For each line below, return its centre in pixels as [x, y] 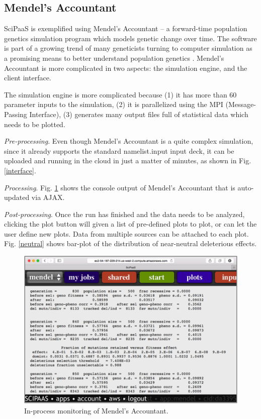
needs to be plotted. [35, 124]
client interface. [28, 78]
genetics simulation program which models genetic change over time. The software [130, 38]
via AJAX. [48, 197]
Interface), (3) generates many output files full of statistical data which [139, 114]
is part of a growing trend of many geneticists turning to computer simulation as [128, 48]
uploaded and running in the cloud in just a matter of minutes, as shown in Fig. [128, 161]
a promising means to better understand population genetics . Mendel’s [114, 58]
